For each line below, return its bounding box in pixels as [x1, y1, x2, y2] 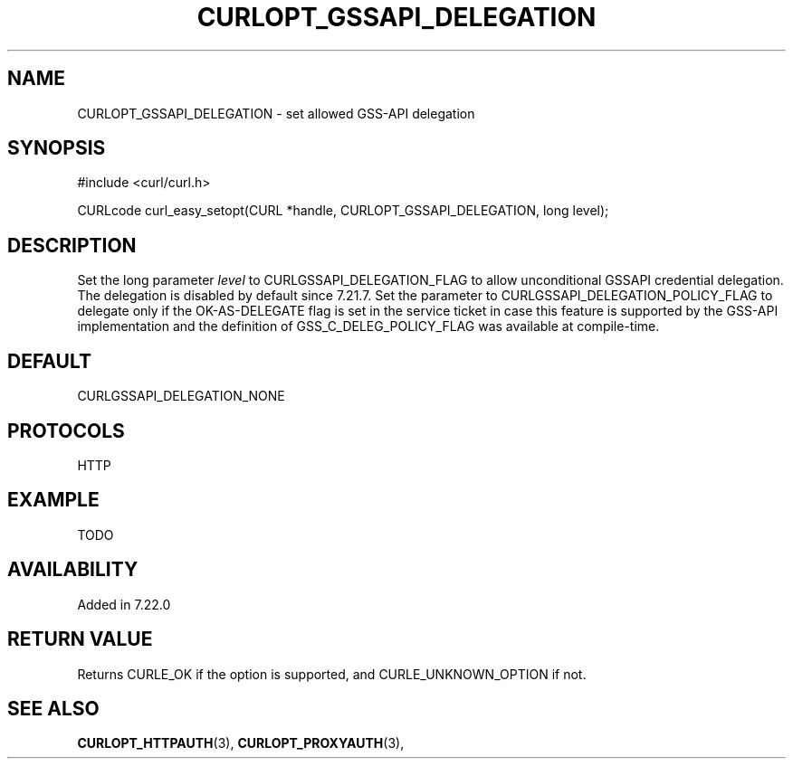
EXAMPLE [7, 488, 100, 512]
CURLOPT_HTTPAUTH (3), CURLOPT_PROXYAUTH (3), [77, 735, 405, 752]
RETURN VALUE [7, 628, 153, 651]
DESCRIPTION [7, 233, 137, 257]
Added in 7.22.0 [77, 596, 171, 612]
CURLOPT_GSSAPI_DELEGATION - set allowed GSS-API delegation [77, 105, 475, 121]
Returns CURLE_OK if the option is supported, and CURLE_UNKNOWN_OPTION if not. [77, 666, 587, 682]
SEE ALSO [7, 696, 100, 720]
